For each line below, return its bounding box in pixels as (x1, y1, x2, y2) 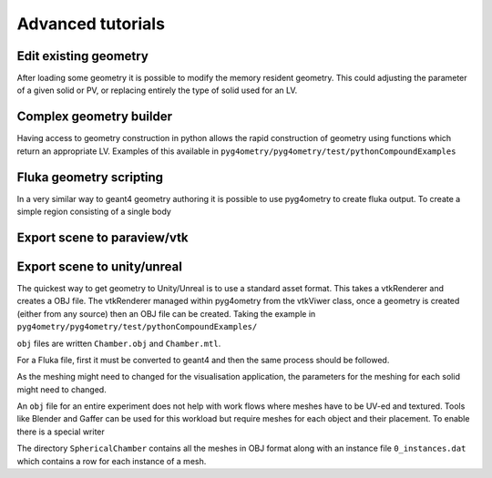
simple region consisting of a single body (16, 206, 172, 218)
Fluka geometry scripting (16, 169, 164, 185)
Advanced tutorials (16, 14, 166, 34)
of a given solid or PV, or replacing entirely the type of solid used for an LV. (16, 85, 298, 96)
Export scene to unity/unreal (16, 259, 182, 274)
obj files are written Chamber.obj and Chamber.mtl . (16, 338, 221, 349)
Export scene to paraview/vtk (16, 229, 189, 245)
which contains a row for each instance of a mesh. (16, 455, 207, 466)
